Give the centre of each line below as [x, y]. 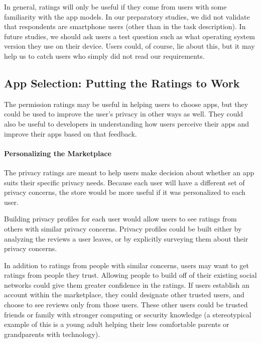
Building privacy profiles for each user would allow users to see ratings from [120, 219]
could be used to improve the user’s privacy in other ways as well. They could [124, 114]
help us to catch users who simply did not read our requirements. [104, 55]
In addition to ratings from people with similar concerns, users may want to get [126, 265]
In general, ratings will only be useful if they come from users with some [115, 7]
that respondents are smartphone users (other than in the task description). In [125, 26]
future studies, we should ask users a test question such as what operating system [129, 36]
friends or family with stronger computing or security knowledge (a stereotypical [128, 314]
